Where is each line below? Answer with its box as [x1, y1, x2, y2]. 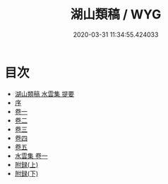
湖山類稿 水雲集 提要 [14, 89, 75, 98]
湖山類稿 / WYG [70, 6, 162, 23]
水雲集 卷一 [14, 151, 48, 160]
